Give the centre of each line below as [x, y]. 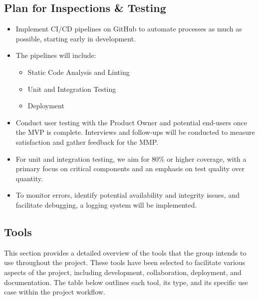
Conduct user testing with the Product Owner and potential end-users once [131, 122]
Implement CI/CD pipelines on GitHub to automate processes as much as [129, 29]
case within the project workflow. [55, 292]
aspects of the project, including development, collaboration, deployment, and [123, 272]
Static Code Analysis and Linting [79, 72]
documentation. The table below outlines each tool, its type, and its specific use [126, 282]
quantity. [29, 178]
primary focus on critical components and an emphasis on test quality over [130, 168]
